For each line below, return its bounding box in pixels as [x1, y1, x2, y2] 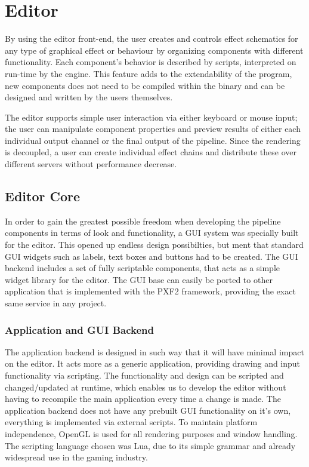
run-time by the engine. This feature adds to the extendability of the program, [5, 67, 292, 79]
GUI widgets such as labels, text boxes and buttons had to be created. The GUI [5, 250, 298, 262]
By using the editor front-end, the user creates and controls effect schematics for [5, 32, 298, 45]
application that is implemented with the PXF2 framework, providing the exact [5, 285, 296, 297]
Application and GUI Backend [5, 322, 154, 337]
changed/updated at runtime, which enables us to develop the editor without [5, 380, 286, 393]
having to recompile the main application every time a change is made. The [5, 392, 281, 405]
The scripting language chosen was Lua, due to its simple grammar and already [5, 439, 296, 451]
